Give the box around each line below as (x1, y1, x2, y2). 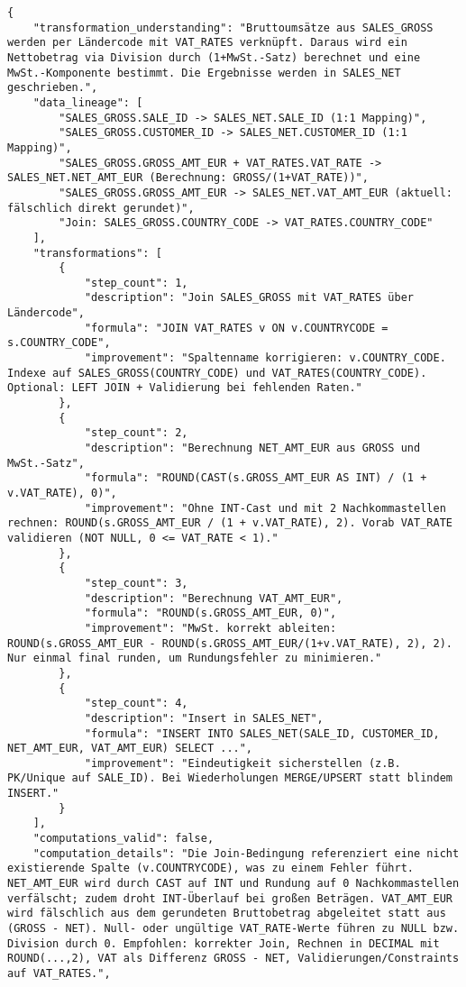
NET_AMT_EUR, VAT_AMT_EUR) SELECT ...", (7, 742, 253, 755)
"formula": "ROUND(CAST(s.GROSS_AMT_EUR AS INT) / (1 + (84, 471, 427, 485)
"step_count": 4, (84, 697, 188, 710)
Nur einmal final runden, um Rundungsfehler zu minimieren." (7, 652, 382, 665)
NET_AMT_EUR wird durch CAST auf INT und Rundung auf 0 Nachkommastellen (7, 877, 460, 891)
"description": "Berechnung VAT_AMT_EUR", (84, 591, 343, 605)
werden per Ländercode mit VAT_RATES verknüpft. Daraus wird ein (7, 36, 407, 50)
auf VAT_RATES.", (7, 967, 111, 980)
